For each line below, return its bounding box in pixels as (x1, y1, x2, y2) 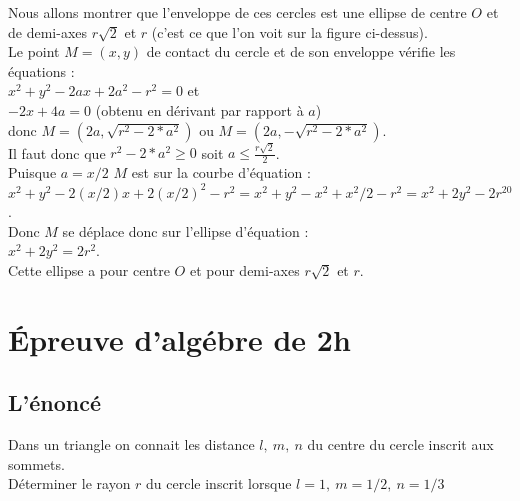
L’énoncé (8, 387, 102, 418)
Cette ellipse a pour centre (8, 260, 170, 281)
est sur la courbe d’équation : (131, 162, 311, 183)
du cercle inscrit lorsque (146, 473, 292, 494)
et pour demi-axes (189, 260, 300, 281)
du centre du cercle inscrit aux (307, 434, 494, 455)
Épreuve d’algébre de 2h (8, 318, 351, 359)
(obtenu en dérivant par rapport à (95, 99, 304, 120)
